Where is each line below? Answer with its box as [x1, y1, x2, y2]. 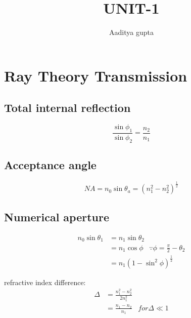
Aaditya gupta [109, 27, 154, 37]
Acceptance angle [4, 157, 97, 173]
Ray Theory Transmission [4, 65, 187, 86]
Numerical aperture [4, 209, 110, 224]
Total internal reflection [4, 100, 131, 115]
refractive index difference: [4, 276, 86, 287]
